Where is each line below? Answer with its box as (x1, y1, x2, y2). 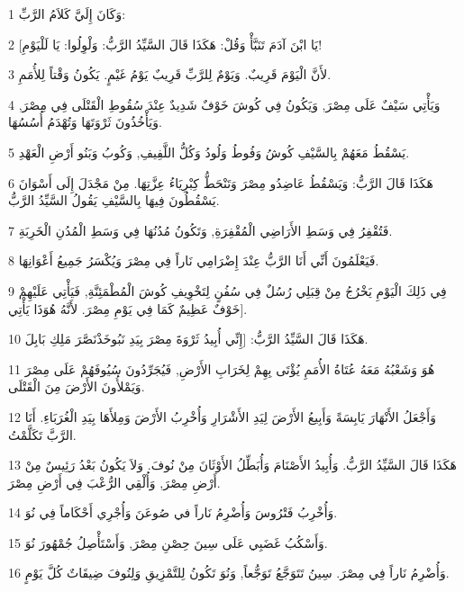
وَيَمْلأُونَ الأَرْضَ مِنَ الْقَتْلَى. (8, 377, 145, 396)
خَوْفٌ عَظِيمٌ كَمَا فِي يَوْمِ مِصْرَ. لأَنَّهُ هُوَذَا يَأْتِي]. (8, 299, 248, 318)
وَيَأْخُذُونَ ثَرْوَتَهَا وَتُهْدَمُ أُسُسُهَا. (8, 112, 162, 131)
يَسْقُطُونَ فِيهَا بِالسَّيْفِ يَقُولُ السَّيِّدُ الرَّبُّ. (8, 191, 220, 210)
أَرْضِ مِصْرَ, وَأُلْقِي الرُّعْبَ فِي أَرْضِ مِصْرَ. (8, 472, 221, 491)
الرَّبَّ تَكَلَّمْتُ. (8, 425, 77, 444)
